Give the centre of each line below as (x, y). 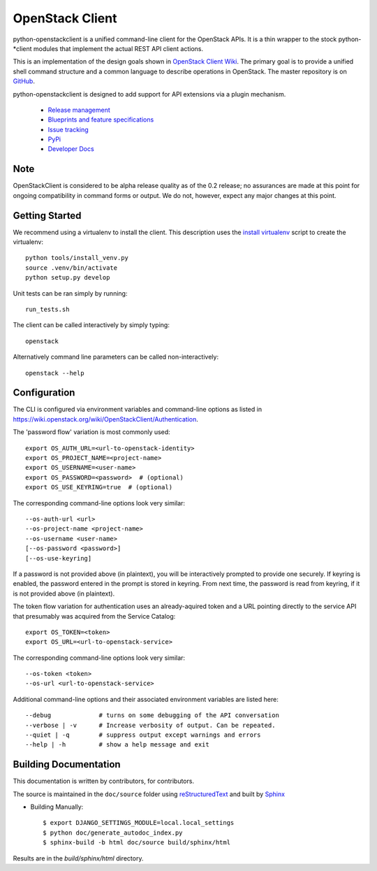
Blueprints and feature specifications (101, 120)
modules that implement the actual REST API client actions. (118, 48)
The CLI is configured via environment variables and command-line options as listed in (137, 410)
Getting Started (47, 216)
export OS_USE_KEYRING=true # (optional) (99, 487)
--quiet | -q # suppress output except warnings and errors (143, 735)
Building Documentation (67, 764)
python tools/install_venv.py (77, 258)
